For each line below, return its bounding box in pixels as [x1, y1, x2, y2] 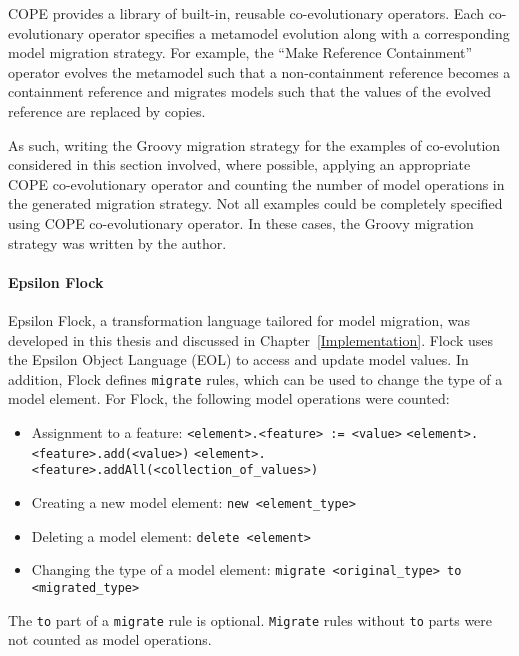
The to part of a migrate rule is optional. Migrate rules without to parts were [8, 609, 493, 630]
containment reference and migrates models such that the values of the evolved [8, 81, 491, 102]
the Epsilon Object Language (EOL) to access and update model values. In [8, 349, 469, 370]
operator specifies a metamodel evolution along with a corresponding [88, 22, 510, 43]
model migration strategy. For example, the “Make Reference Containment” [8, 42, 473, 63]
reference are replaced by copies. [8, 100, 206, 121]
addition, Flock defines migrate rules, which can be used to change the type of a [8, 368, 503, 389]
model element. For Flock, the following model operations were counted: [8, 388, 450, 409]
